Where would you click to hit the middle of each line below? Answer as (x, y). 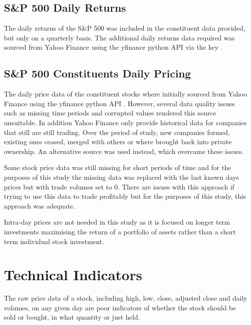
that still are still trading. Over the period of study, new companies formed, (117, 132)
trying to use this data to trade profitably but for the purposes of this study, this (125, 196)
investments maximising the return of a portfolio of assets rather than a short (120, 231)
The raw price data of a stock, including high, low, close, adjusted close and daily (125, 298)
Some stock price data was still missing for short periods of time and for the (118, 167)
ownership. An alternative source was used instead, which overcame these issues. (124, 151)
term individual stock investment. (54, 241)
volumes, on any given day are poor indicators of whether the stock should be (120, 307)
